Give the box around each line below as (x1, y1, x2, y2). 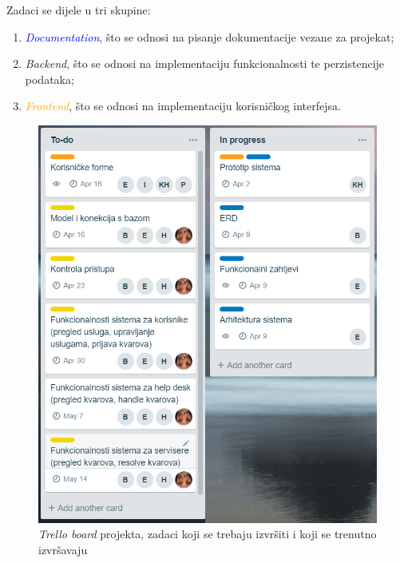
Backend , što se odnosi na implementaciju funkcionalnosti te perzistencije (25, 55, 385, 72)
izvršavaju (38, 541, 88, 558)
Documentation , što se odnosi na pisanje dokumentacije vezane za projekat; (25, 28, 394, 45)
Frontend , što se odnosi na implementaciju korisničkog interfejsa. (25, 97, 341, 114)
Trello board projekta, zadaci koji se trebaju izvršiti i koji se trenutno (38, 525, 377, 542)
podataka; (25, 70, 74, 87)
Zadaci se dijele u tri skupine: (6, 2, 151, 18)
